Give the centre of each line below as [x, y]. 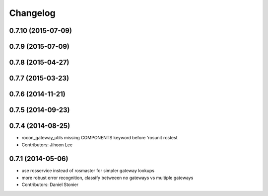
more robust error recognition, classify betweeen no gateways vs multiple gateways [107, 178]
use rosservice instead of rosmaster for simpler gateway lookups [88, 171]
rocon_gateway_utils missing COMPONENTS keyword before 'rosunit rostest [100, 138]
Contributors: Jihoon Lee [47, 145]
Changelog [32, 13]
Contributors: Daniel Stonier [50, 185]
